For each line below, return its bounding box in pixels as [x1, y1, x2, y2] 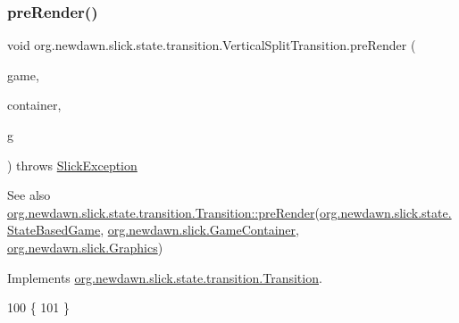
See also [7, 186, 51, 204]
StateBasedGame [7, 220, 101, 239]
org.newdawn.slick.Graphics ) [7, 237, 163, 256]
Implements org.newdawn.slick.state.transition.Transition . [7, 268, 322, 286]
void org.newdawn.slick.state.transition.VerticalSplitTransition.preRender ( [7, 36, 416, 54]
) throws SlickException [7, 155, 138, 174]
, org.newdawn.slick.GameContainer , [100, 220, 299, 239]
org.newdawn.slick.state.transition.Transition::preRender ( [7, 203, 320, 221]
